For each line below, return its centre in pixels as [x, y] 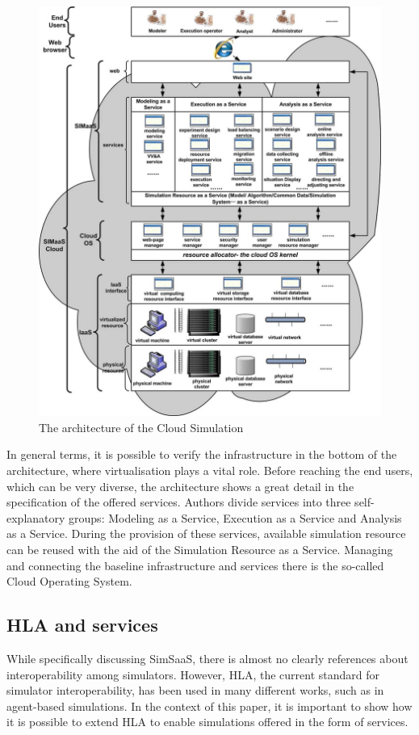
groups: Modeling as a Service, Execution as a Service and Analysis [235, 517]
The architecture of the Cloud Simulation [141, 427]
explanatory [36, 517]
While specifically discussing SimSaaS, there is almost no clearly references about [207, 658]
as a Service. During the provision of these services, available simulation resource [206, 533]
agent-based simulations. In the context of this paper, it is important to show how [209, 706]
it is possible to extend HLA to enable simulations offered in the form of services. [207, 722]
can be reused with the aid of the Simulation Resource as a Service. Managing [200, 549]
